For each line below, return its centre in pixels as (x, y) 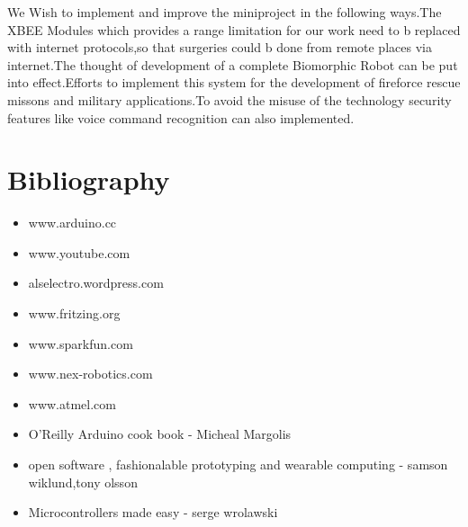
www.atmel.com (72, 403)
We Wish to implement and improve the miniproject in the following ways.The (225, 12)
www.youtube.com (79, 252)
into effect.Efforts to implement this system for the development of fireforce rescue (234, 82)
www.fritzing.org (74, 313)
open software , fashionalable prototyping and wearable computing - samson (238, 464)
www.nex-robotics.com (90, 374)
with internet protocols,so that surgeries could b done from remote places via (220, 47)
